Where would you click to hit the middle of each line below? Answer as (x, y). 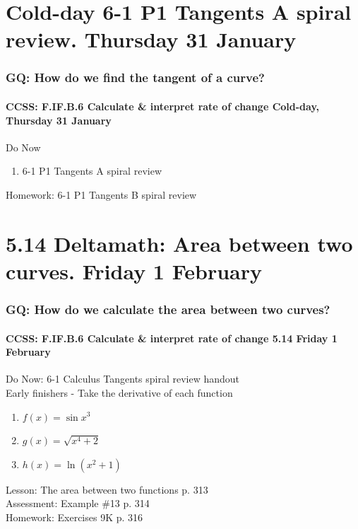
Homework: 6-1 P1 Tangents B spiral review (101, 194)
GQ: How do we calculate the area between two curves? (168, 309)
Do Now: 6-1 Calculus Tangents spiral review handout (123, 379)
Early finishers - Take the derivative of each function (119, 392)
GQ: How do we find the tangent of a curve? (135, 77)
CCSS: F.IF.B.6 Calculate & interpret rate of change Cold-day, (163, 106)
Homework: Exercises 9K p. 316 (74, 517)
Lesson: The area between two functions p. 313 (107, 489)
